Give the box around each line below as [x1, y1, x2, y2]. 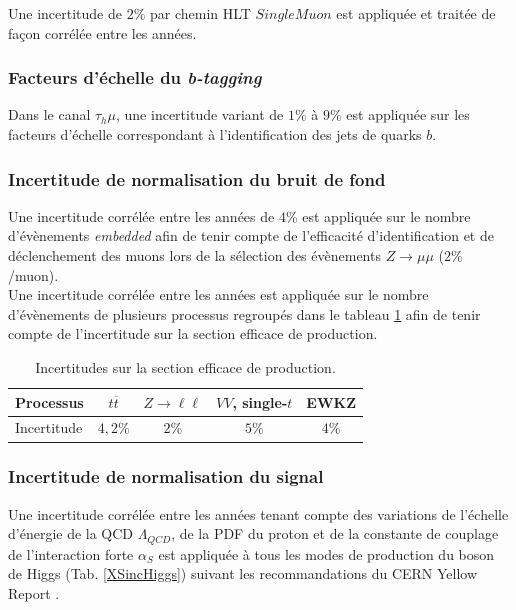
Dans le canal [8, 104, 91, 125]
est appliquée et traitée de [336, 3, 496, 23]
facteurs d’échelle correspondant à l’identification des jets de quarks [8, 124, 422, 144]
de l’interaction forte [8, 543, 134, 564]
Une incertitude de [8, 3, 122, 23]
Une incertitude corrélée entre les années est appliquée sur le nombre [8, 284, 429, 305]
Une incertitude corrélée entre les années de [8, 205, 275, 226]
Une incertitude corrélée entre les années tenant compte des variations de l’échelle [8, 503, 509, 524]
